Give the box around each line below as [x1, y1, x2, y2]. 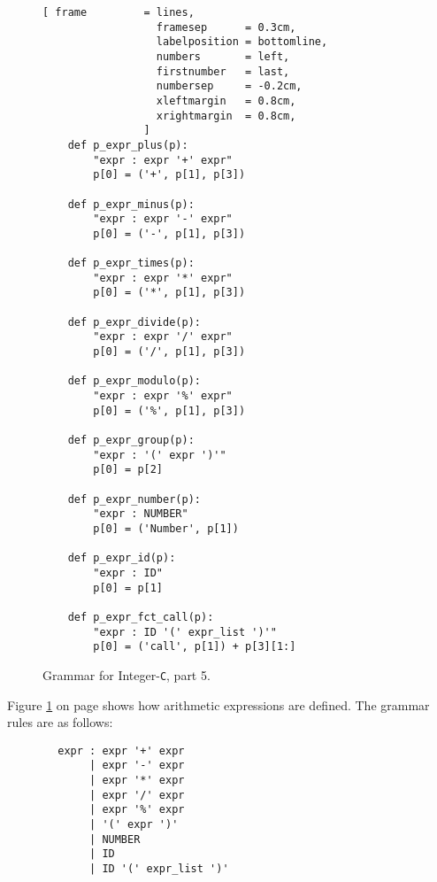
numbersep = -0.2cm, [156, 80, 303, 93]
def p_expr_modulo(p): [67, 375, 201, 388]
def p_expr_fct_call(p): [67, 610, 214, 623]
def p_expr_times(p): [67, 257, 195, 270]
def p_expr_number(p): [67, 492, 201, 506]
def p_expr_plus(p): [67, 138, 188, 151]
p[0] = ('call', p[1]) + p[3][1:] [93, 640, 296, 654]
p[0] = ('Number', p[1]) [93, 522, 239, 535]
